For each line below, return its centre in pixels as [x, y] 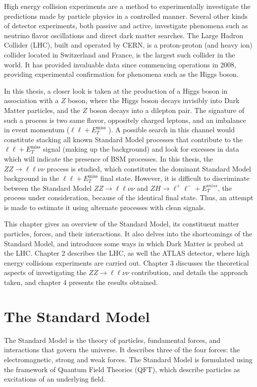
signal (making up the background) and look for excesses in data [141, 149]
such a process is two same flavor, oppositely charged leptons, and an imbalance [125, 120]
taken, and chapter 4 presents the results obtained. [81, 282]
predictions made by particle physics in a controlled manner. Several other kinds [126, 16]
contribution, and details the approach [190, 272]
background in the [32, 178]
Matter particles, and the [42, 110]
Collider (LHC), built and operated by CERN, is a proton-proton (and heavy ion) [128, 45]
